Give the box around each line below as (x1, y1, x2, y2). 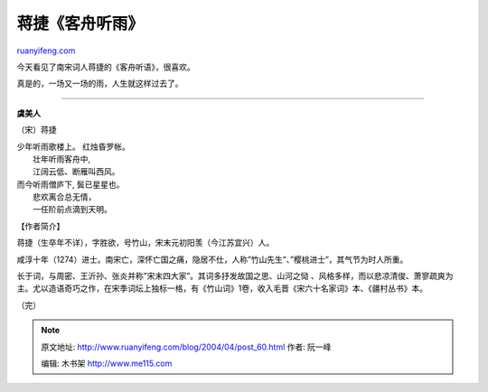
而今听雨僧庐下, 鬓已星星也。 (16, 179, 125, 190)
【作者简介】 (16, 220, 65, 231)
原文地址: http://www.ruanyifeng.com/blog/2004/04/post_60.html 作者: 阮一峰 (41, 341, 332, 352)
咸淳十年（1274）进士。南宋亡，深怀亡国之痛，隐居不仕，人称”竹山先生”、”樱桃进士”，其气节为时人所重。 (16, 254, 408, 265)
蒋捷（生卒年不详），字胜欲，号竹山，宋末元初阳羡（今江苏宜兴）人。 (16, 238, 275, 248)
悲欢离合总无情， (33, 191, 97, 202)
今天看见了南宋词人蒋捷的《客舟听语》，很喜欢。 (16, 61, 195, 72)
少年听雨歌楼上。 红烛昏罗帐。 (16, 141, 130, 152)
